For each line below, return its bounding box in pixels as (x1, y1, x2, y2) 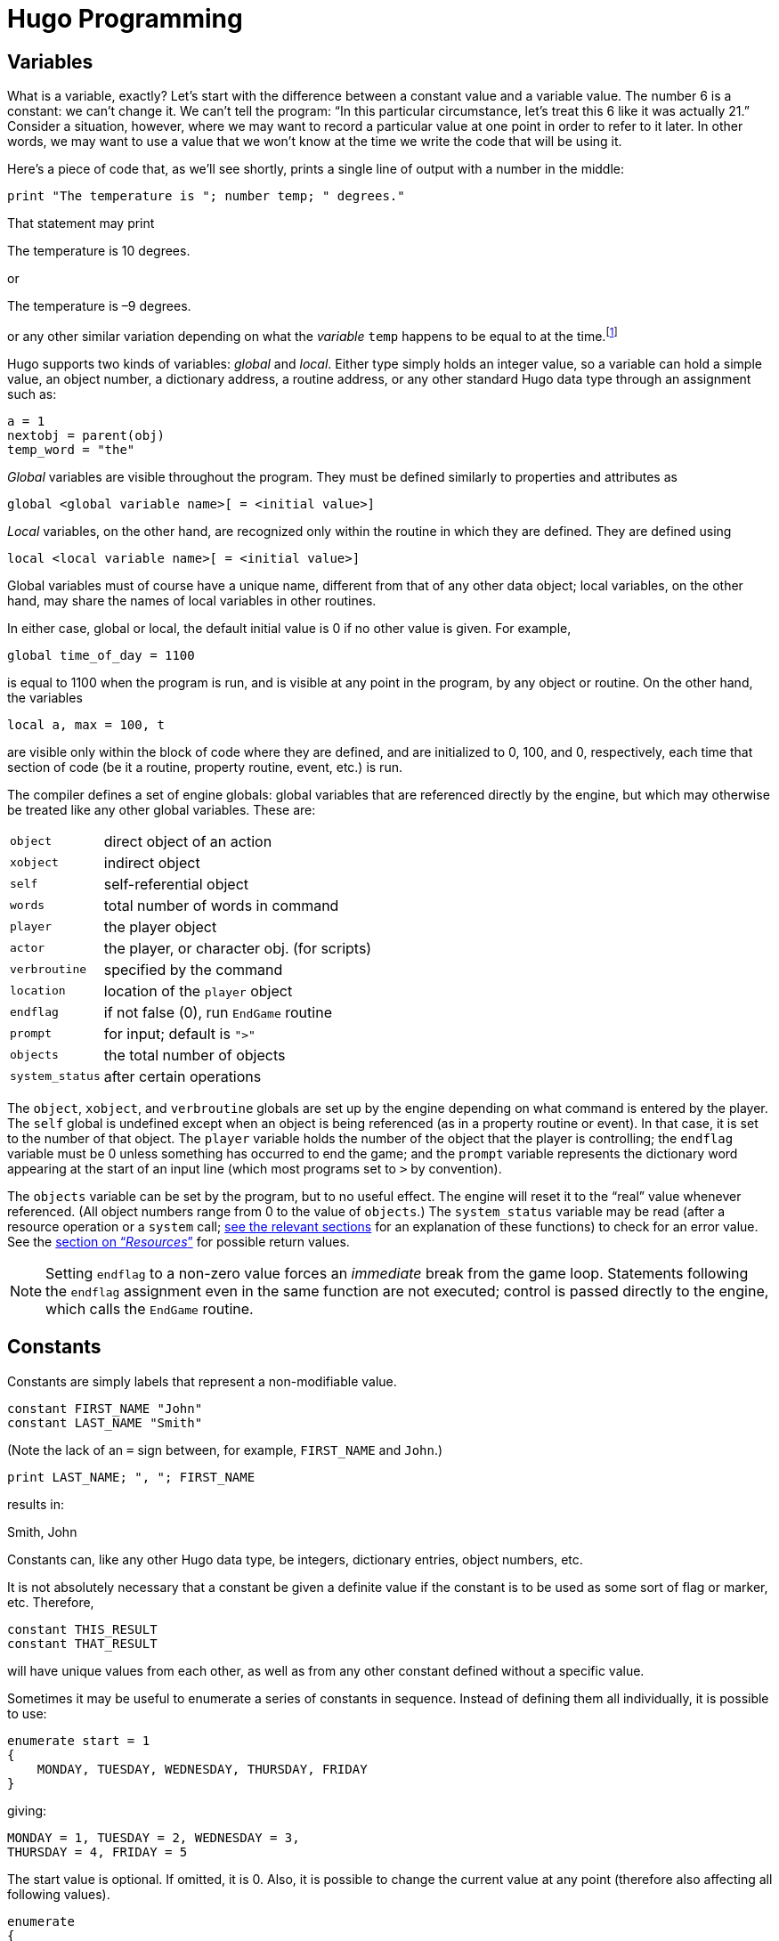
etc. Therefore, (7, 1594, 94, 1610)
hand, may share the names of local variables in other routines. (7, 592, 377, 608)
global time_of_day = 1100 (7, 647, 195, 662)
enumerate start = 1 (7, 1733, 150, 1748)
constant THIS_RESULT (7, 1621, 158, 1636)
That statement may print (7, 215, 155, 231)
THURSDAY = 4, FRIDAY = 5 (7, 1844, 188, 1859)
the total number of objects (103, 1045, 286, 1064)
